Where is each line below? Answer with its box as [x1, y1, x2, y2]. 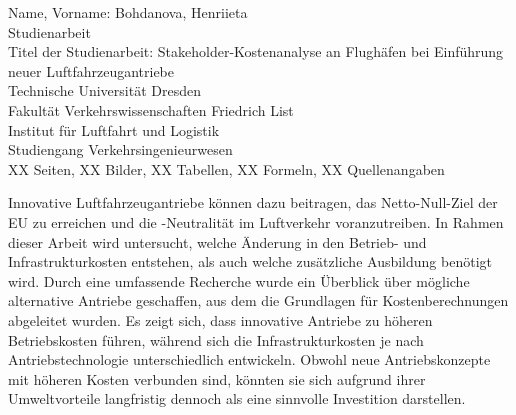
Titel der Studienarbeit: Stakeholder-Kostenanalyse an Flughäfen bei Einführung [8, 41, 504, 62]
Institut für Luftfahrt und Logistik [8, 119, 220, 140]
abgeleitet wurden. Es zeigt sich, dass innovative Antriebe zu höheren [8, 309, 433, 330]
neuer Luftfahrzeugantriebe [8, 60, 175, 81]
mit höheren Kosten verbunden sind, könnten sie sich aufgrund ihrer [8, 368, 426, 389]
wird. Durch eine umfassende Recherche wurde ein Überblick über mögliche [8, 270, 470, 291]
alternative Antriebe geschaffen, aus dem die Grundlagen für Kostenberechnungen [8, 290, 509, 311]
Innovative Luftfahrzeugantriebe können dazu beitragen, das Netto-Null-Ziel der [8, 192, 498, 213]
